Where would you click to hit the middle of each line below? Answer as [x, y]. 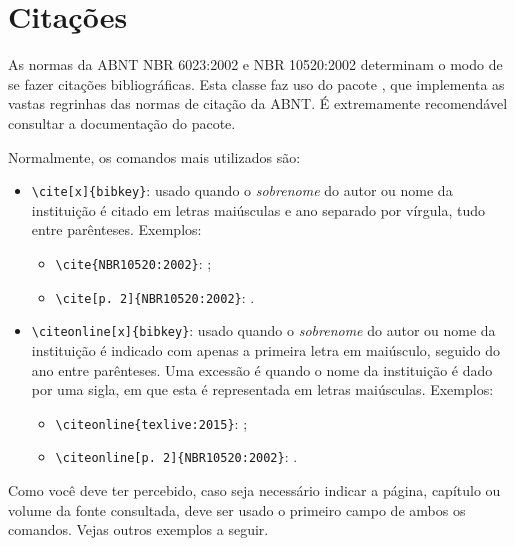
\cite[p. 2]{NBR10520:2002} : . [155, 296]
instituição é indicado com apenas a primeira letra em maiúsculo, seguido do [266, 349]
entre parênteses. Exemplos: [116, 229]
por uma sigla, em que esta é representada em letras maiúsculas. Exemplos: [262, 389]
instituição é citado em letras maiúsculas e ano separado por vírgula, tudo [258, 209]
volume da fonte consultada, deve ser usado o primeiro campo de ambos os [237, 509]
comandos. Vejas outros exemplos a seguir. [138, 529]
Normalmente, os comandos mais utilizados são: [154, 156]
